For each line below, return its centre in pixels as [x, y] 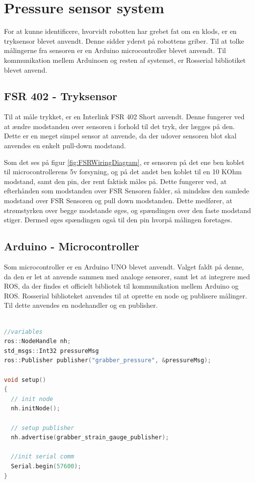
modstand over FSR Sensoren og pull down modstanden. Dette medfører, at [118, 201]
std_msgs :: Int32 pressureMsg [51, 351]
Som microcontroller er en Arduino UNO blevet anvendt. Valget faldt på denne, [124, 267]
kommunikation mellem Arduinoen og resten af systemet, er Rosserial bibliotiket [125, 60]
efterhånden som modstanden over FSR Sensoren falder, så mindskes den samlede [127, 191]
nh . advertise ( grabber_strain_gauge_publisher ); [90, 438]
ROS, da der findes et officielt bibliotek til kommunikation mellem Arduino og [121, 286]
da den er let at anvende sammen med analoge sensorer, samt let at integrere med [127, 276]
